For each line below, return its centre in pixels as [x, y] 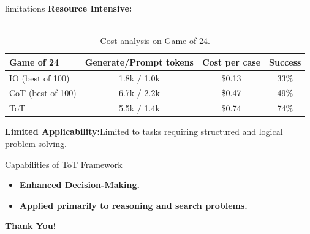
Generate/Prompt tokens [139, 62]
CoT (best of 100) [43, 93]
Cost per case [231, 62]
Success [285, 62]
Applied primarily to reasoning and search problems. [133, 205]
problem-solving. [36, 143]
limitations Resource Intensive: [69, 8]
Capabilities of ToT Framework [64, 164]
